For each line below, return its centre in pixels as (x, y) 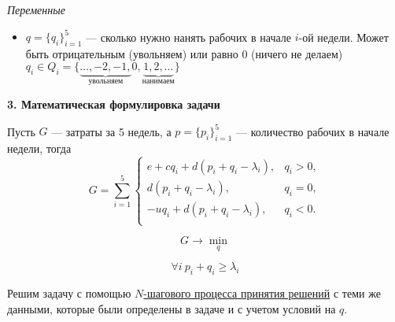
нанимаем (158, 81)
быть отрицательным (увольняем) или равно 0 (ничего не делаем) (184, 53)
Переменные (36, 9)
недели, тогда (39, 148)
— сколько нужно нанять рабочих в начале (189, 37)
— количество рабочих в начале (313, 131)
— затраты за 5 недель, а (111, 131)
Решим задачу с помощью (69, 293)
